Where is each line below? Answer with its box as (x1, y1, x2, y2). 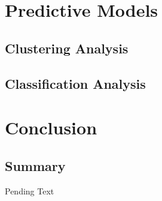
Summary (5, 156, 66, 175)
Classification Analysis (5, 74, 146, 92)
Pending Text (5, 184, 54, 197)
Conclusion (5, 115, 97, 140)
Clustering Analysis (5, 38, 129, 57)
